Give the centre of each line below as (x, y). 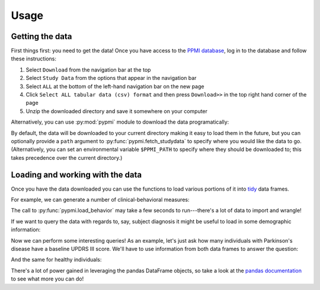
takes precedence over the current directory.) (67, 157)
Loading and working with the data (76, 175)
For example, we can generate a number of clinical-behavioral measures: (100, 200)
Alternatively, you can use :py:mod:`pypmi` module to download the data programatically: (120, 122)
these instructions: (33, 59)
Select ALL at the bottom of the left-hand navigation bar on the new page (115, 86)
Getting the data (41, 36)
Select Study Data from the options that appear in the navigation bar (111, 78)
